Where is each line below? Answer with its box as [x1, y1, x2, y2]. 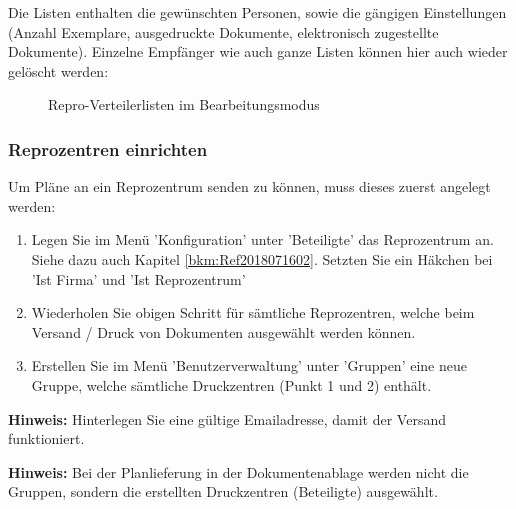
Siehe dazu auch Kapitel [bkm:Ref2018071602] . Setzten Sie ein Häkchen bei [31, 248, 493, 269]
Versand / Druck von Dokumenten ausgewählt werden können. [31, 321, 416, 342]
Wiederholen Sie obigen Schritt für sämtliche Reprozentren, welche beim [31, 302, 475, 323]
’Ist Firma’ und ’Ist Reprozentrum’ [31, 268, 246, 289]
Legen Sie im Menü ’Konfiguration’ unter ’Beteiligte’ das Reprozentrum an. [31, 229, 494, 250]
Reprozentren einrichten [8, 136, 208, 161]
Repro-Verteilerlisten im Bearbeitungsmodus [48, 94, 320, 115]
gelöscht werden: [8, 60, 109, 81]
